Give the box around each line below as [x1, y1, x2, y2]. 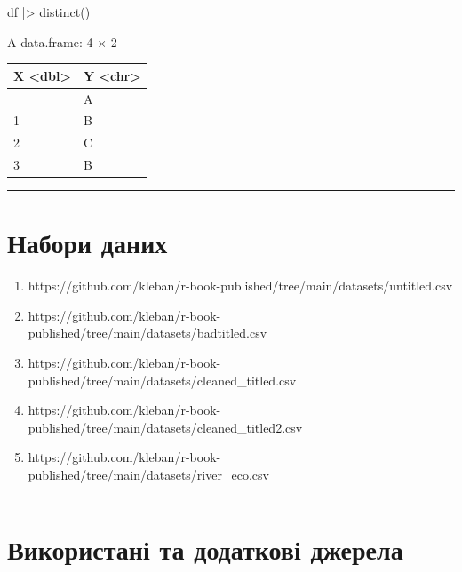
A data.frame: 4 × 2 [7, 32, 117, 51]
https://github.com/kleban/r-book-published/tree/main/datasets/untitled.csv [28, 276, 453, 295]
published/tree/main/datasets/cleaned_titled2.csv [28, 417, 303, 436]
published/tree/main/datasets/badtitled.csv [28, 323, 267, 342]
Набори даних [7, 225, 168, 261]
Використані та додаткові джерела [7, 530, 403, 567]
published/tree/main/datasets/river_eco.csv [28, 465, 269, 484]
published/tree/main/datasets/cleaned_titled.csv [28, 370, 297, 389]
